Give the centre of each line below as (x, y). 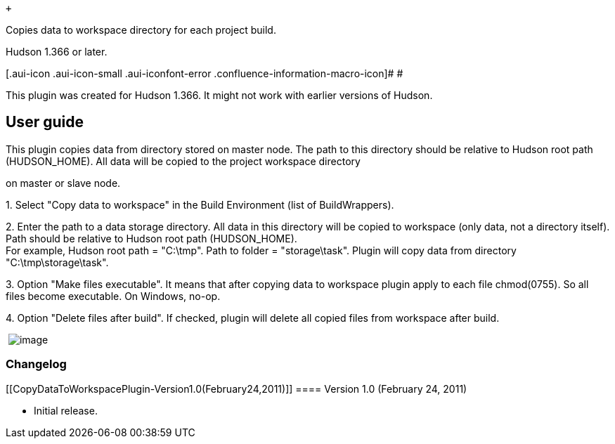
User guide (45, 122)
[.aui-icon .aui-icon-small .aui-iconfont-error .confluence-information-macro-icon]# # (205, 73)
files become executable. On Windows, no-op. (113, 296)
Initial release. (66, 410)
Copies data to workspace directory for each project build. (141, 30)
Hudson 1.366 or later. (57, 52)
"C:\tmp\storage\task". (57, 262)
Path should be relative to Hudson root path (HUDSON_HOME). (151, 238)
